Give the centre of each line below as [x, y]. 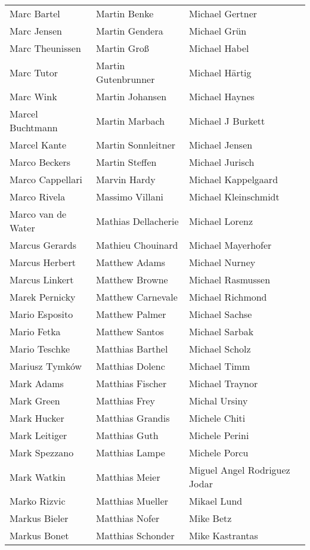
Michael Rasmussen [230, 279]
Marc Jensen [36, 31]
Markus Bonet [39, 535]
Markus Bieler [39, 518]
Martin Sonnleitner [136, 145]
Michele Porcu [219, 452]
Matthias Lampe [130, 452]
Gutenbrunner [125, 79]
